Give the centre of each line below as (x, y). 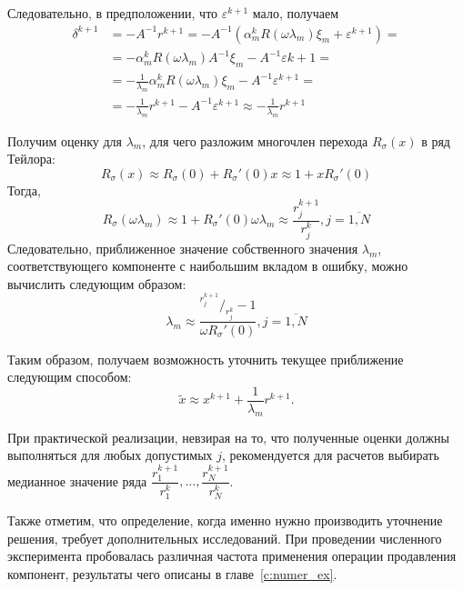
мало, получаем (296, 13)
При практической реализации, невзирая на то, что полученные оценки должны (228, 437)
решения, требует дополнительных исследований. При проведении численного (225, 538)
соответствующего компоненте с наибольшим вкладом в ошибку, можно (208, 266)
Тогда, (24, 190)
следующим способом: (70, 377)
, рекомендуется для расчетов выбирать (331, 455)
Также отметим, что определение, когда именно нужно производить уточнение (225, 520)
